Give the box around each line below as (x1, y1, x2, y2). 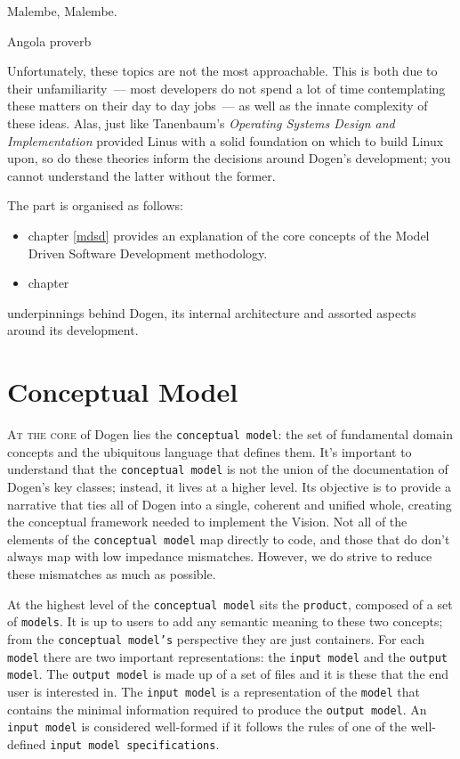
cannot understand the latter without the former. (7, 166, 276, 184)
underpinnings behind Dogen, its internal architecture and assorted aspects (7, 303, 416, 322)
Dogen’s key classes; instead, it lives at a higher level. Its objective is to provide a (7, 477, 451, 495)
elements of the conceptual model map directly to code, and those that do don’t (7, 529, 450, 548)
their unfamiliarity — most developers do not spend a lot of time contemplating (7, 78, 446, 97)
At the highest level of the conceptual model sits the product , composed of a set (7, 594, 453, 613)
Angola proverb (7, 31, 92, 50)
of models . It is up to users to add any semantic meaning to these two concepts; (7, 612, 443, 631)
